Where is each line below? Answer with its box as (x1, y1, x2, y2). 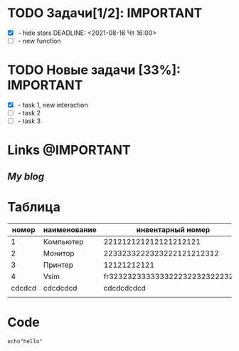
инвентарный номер (136, 224, 211, 234)
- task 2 (17, 109, 41, 117)
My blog (7, 170, 45, 182)
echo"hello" (7, 337, 43, 345)
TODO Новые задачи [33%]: (7, 62, 181, 78)
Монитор (43, 248, 75, 258)
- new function (17, 37, 62, 45)
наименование (43, 224, 97, 234)
